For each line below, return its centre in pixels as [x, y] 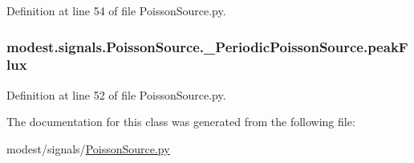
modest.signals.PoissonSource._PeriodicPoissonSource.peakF [207, 46]
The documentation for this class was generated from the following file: [181, 122]
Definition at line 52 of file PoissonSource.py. [116, 94]
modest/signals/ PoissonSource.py [88, 148]
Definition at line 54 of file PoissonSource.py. [116, 10]
